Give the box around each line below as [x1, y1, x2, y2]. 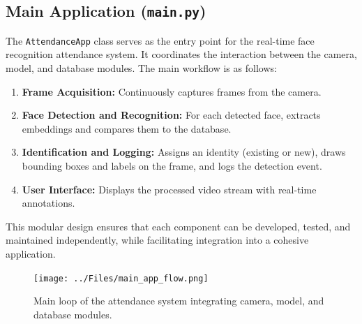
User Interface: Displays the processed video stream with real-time [22, 182, 317, 196]
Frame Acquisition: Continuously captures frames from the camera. [22, 84, 322, 98]
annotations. [22, 196, 75, 210]
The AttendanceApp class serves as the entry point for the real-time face [6, 33, 315, 47]
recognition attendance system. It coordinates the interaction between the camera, [6, 47, 357, 61]
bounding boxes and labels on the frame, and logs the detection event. [22, 159, 322, 172]
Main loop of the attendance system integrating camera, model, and [33, 293, 324, 308]
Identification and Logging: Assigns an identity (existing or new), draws [22, 145, 346, 159]
